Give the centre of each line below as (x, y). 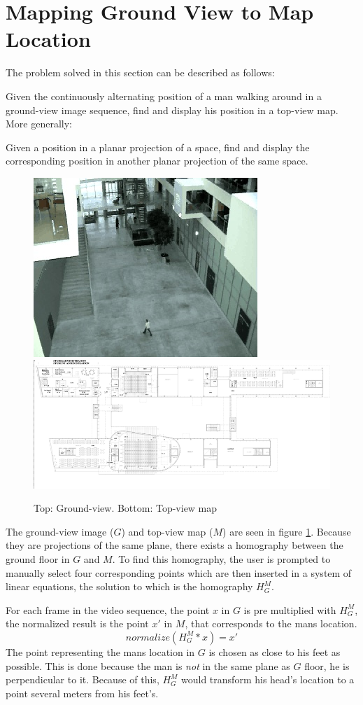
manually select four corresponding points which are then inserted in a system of (179, 572)
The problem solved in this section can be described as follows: (140, 72)
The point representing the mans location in (100, 651)
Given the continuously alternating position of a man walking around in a (164, 96)
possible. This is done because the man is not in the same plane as (148, 665)
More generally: (39, 124)
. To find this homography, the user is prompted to (221, 558)
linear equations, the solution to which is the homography (129, 586)
